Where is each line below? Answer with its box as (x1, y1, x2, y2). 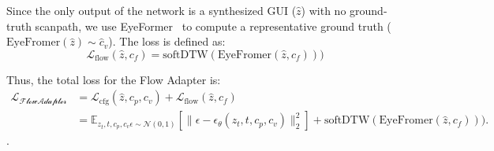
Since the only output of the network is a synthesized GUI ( (6, 2, 297, 18)
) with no (301, 2, 346, 18)
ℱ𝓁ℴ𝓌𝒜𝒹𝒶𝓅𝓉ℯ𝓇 (19, 97, 67, 105)
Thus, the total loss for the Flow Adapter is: (6, 71, 221, 87)
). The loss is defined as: (108, 33, 226, 50)
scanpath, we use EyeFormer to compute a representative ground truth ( (35, 17, 391, 34)
